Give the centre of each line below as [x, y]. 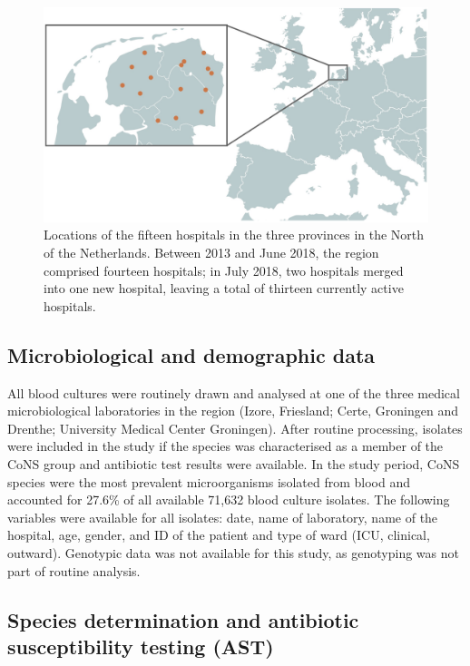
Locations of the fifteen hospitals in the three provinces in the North [234, 235]
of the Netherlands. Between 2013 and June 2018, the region [211, 253]
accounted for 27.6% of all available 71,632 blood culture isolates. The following [229, 499]
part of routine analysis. [74, 570]
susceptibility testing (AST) [141, 646]
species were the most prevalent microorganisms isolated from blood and [209, 481]
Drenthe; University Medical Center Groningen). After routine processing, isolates [235, 428]
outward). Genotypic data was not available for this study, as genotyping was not [233, 552]
